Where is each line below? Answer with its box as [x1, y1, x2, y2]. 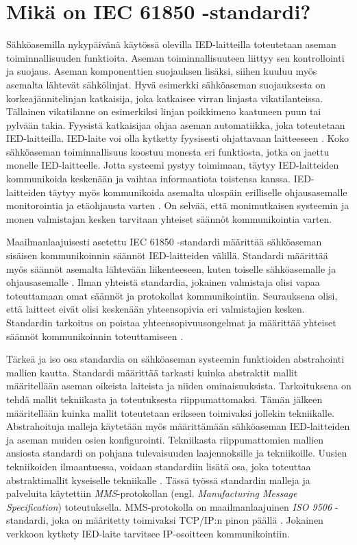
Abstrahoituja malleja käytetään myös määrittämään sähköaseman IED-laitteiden [6, 419, 350, 433]
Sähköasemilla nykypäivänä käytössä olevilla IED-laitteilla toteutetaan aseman [6, 37, 336, 51]
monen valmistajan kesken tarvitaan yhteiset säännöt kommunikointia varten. [6, 211, 332, 226]
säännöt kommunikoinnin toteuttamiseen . [6, 328, 184, 343]
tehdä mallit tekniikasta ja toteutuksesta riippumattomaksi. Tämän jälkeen [6, 391, 323, 406]
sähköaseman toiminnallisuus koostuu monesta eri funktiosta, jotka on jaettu [6, 144, 330, 158]
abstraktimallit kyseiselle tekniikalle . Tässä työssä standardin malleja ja [6, 472, 310, 487]
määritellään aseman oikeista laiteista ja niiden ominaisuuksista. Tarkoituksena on [6, 378, 352, 393]
